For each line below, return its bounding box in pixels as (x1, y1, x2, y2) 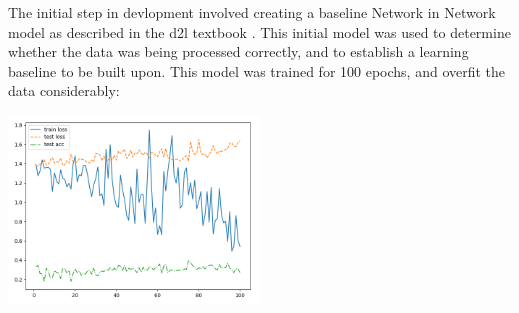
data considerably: (8, 80, 120, 101)
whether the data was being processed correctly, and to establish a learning (8, 41, 469, 62)
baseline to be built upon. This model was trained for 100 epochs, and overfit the (8, 60, 506, 81)
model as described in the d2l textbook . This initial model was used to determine (8, 21, 511, 42)
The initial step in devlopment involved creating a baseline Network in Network (8, 2, 496, 22)
